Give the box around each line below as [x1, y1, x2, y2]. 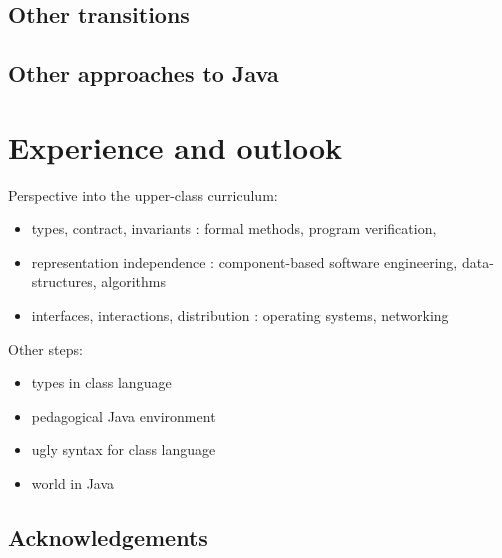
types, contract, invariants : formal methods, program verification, [31, 218, 437, 239]
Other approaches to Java [8, 58, 279, 89]
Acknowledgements [8, 522, 208, 553]
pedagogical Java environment [31, 405, 216, 426]
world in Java [31, 473, 115, 494]
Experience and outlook [8, 126, 343, 167]
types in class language [31, 372, 172, 393]
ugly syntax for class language [31, 439, 216, 460]
